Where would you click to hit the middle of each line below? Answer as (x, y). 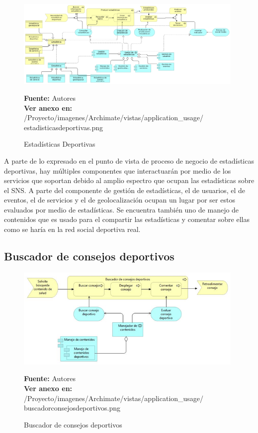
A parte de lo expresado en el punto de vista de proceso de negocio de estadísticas (129, 160)
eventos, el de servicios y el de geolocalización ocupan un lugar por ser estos (120, 200)
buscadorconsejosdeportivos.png (72, 408)
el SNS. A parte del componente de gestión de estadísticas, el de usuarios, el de (125, 190)
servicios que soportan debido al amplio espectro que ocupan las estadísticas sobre (129, 180)
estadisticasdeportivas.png (64, 127)
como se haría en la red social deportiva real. (72, 229)
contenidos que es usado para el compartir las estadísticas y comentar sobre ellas (127, 219)
